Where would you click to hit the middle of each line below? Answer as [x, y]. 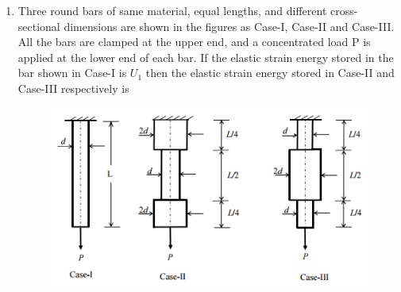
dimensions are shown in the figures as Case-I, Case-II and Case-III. [229, 26]
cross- [344, 10]
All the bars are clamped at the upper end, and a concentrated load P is [194, 42]
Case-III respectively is [73, 88]
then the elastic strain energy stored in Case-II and [270, 73]
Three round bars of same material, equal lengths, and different [172, 10]
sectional [39, 26]
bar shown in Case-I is [72, 73]
